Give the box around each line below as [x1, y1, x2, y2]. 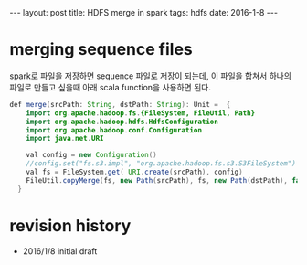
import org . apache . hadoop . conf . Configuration [26, 125, 203, 134]
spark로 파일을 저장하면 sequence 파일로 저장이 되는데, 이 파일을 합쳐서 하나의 [9, 70, 292, 81]
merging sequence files [9, 39, 194, 60]
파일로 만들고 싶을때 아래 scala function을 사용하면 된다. [9, 81, 212, 92]
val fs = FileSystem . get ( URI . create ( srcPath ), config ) [26, 167, 244, 177]
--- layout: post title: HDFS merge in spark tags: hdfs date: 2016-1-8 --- [9, 7, 279, 17]
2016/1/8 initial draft [22, 245, 98, 257]
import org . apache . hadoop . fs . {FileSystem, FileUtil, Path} [26, 108, 256, 118]
